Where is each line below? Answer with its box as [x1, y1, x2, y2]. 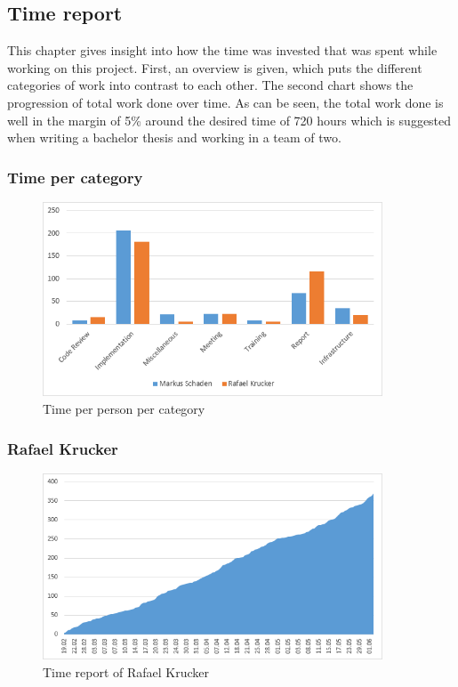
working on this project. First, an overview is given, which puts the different [7, 58, 422, 77]
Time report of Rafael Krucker [43, 662, 210, 681]
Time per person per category [43, 400, 205, 418]
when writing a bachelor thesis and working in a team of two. [7, 128, 341, 147]
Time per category [7, 166, 143, 188]
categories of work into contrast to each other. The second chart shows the [7, 76, 414, 94]
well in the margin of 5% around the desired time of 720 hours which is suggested [7, 110, 452, 129]
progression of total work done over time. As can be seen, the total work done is [7, 93, 444, 111]
